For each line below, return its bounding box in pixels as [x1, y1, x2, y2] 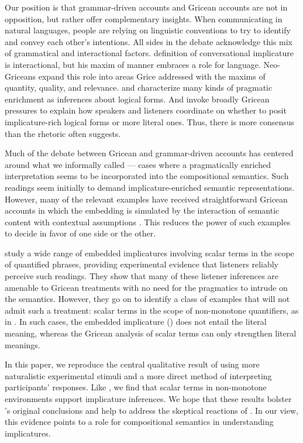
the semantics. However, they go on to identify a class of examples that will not [5, 293, 290, 305]
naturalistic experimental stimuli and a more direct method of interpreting [5, 369, 272, 382]
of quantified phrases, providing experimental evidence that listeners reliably [5, 258, 278, 270]
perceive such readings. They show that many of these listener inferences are [5, 270, 279, 282]
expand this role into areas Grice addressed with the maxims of [38, 70, 266, 82]
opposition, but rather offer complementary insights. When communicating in [5, 12, 283, 25]
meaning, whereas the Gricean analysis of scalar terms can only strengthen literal [5, 327, 297, 339]
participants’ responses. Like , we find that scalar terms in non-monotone [5, 381, 267, 393]
